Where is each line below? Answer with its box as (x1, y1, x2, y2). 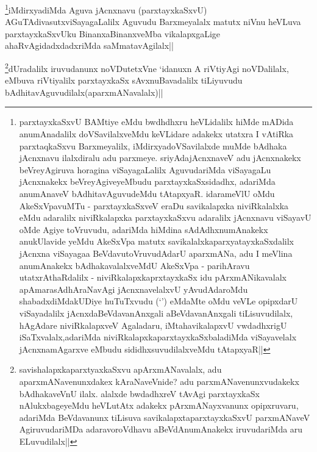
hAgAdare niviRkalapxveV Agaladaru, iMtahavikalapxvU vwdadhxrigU (19, 318, 287, 331)
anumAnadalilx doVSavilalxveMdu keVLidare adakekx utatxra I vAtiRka (19, 127, 294, 140)
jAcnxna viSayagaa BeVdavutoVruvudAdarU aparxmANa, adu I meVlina (19, 247, 293, 259)
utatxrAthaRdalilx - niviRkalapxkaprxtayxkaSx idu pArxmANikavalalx (19, 271, 287, 284)
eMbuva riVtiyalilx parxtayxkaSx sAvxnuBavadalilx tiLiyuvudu (5, 74, 243, 87)
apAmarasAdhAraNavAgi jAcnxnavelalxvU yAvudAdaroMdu (19, 282, 248, 295)
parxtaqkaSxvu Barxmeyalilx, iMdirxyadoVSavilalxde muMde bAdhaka (19, 139, 287, 152)
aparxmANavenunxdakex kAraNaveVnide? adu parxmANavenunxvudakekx (19, 375, 299, 387)
